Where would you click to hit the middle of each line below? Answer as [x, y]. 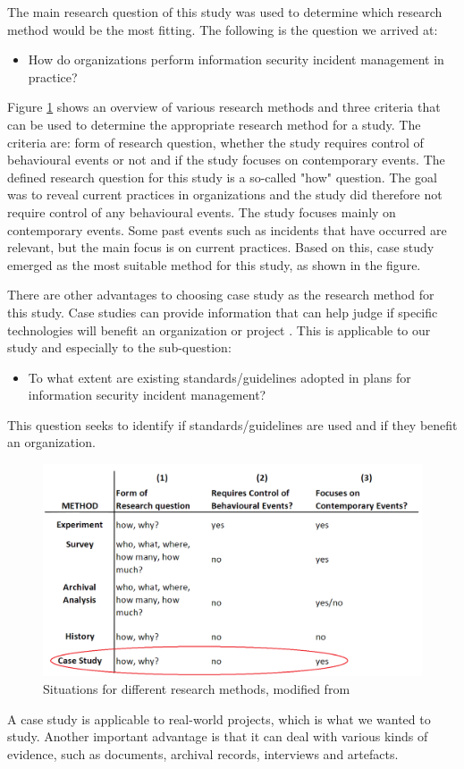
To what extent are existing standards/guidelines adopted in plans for [219, 377]
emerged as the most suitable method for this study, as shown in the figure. [214, 264]
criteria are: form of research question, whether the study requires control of [215, 142]
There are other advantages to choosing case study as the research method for [221, 295]
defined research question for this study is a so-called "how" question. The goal [222, 177]
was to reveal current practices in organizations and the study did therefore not [225, 194]
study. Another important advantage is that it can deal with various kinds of [218, 736]
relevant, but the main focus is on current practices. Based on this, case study [221, 247]
